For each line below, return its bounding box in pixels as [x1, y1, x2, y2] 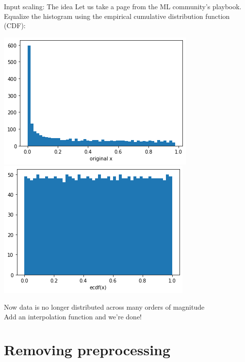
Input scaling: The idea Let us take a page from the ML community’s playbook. [4, 1, 242, 11]
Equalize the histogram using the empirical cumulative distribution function [4, 11, 230, 21]
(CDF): [4, 20, 26, 31]
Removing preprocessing [4, 340, 171, 360]
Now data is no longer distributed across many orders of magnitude [4, 301, 205, 312]
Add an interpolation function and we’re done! [4, 311, 142, 321]
